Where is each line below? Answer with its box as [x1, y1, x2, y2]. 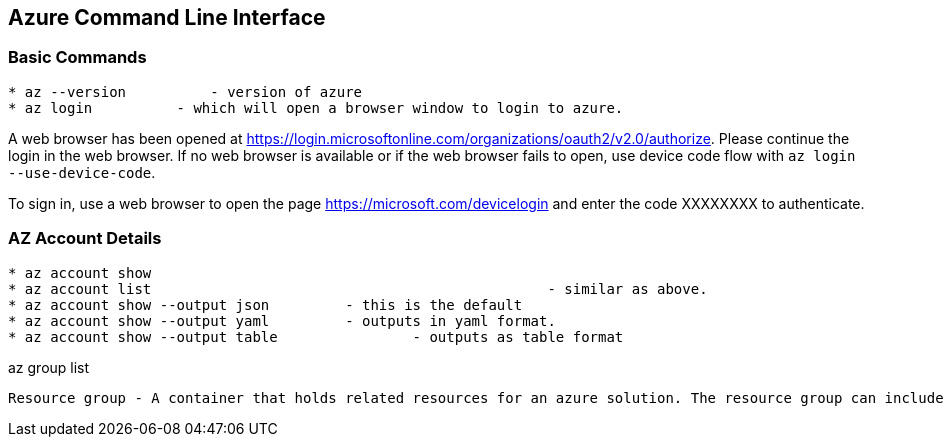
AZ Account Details [8, 228, 162, 249]
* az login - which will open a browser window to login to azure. [8, 99, 624, 116]
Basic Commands [8, 47, 147, 68]
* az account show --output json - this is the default [8, 296, 523, 313]
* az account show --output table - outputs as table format [8, 328, 624, 345]
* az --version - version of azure [8, 83, 363, 100]
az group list [8, 358, 90, 376]
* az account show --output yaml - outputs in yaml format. [8, 312, 556, 329]
